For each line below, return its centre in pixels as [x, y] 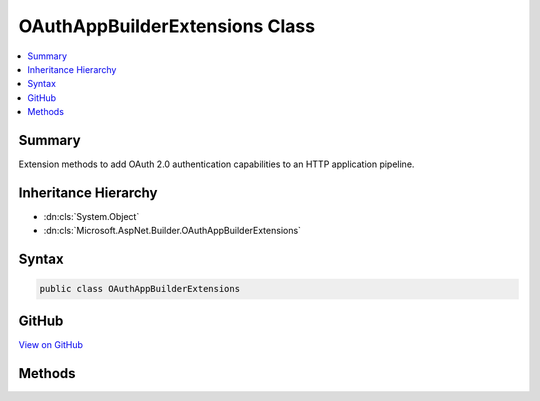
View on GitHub [51, 344]
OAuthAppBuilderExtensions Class [166, 26]
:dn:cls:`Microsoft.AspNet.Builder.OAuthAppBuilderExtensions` [172, 231]
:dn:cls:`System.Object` [91, 216]
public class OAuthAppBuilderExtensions [139, 289]
